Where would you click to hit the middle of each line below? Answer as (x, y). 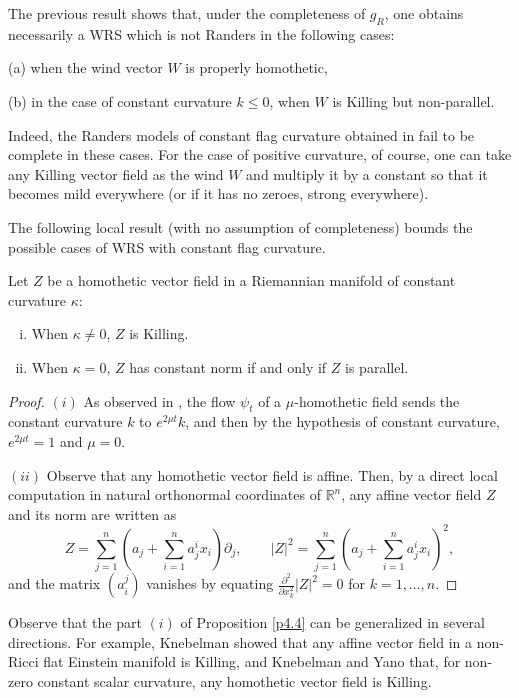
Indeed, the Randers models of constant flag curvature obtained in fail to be (241, 134)
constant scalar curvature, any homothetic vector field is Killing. (234, 680)
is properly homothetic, (256, 67)
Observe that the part (75, 622)
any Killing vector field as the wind (116, 173)
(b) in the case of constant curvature (120, 100)
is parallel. (377, 366)
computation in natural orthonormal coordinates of (164, 494)
